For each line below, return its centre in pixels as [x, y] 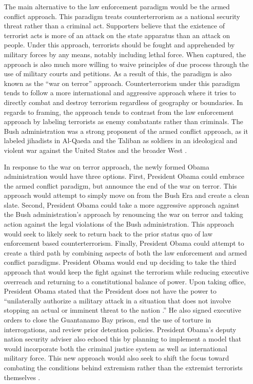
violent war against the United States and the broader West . [96, 150]
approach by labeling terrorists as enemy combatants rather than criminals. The [124, 121]
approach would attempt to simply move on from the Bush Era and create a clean [127, 195]
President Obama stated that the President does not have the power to [110, 291]
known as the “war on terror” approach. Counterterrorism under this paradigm [122, 83]
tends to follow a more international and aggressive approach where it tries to [120, 93]
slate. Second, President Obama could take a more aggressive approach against [122, 204]
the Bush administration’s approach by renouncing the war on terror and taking [124, 214]
